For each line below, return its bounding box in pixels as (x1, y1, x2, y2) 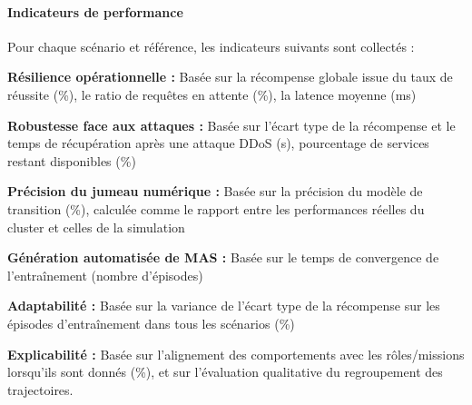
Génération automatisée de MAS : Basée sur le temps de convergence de (7, 248, 439, 267)
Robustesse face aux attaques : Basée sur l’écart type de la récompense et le (7, 115, 456, 134)
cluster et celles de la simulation (7, 217, 185, 236)
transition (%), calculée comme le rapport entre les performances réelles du (7, 199, 425, 218)
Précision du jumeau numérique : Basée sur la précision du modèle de (7, 182, 423, 201)
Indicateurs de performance (7, 2, 183, 21)
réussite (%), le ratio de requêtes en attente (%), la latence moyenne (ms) (7, 84, 417, 104)
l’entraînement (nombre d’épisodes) (7, 265, 203, 284)
